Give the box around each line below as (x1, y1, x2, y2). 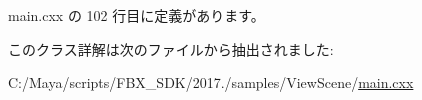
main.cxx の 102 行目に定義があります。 (8, 5, 265, 25)
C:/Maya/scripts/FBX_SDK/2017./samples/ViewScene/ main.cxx (8, 72, 414, 93)
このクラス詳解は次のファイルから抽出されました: (8, 38, 334, 59)
